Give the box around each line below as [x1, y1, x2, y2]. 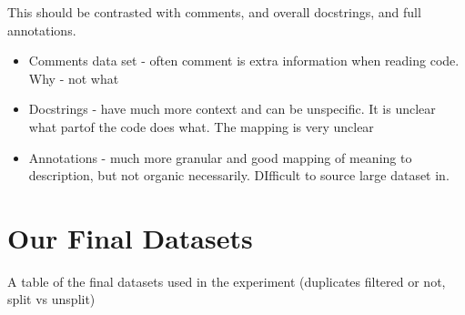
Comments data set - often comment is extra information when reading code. [28, 51, 460, 70]
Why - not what [28, 68, 119, 87]
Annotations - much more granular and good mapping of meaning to [28, 147, 412, 167]
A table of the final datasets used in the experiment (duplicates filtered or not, [7, 271, 446, 290]
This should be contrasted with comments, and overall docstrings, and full [7, 3, 421, 21]
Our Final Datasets [7, 218, 253, 256]
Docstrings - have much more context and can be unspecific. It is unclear [28, 99, 436, 118]
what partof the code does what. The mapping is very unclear [28, 117, 374, 136]
